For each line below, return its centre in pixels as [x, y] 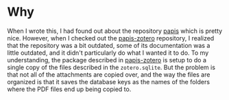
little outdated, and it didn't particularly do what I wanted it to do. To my [108, 53]
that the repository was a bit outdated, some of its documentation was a [109, 45]
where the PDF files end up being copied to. [69, 89]
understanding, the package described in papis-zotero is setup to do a [107, 60]
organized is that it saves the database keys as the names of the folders [109, 82]
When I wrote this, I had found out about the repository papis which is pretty [115, 31]
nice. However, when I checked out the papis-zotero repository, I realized [111, 38]
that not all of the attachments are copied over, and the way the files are [109, 74]
